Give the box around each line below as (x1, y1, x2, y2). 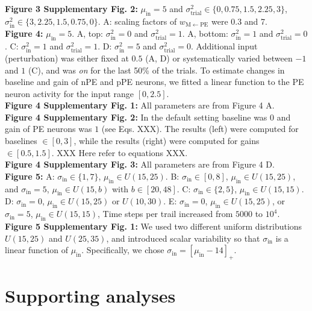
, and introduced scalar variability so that (106, 231, 260, 244)
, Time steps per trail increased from (97, 207, 233, 220)
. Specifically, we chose (81, 243, 164, 256)
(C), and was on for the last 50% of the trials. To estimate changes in (28, 63, 285, 76)
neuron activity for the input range (5, 87, 134, 99)
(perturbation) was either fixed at (5, 51, 129, 64)
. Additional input (191, 39, 258, 52)
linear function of (5, 243, 69, 256)
